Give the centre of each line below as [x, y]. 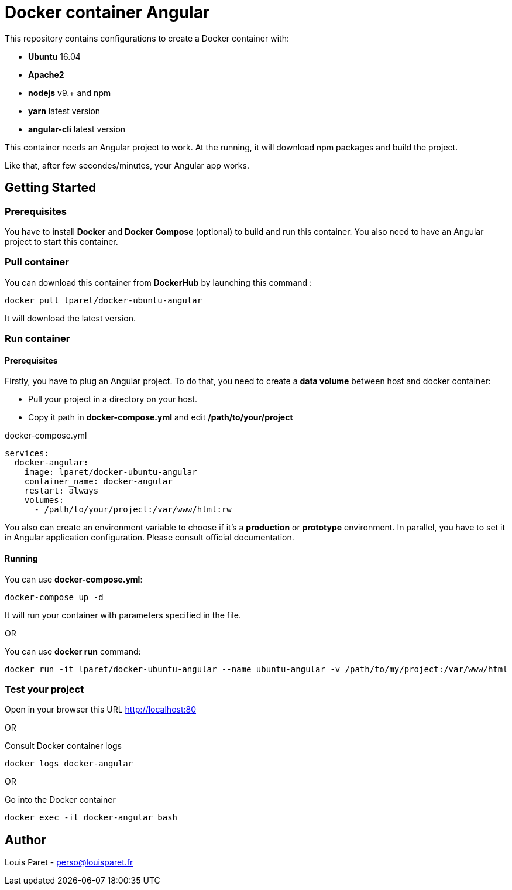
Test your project [44, 689]
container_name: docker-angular [98, 482]
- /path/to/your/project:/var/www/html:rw [133, 510]
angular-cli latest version [77, 129]
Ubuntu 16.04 [54, 56]
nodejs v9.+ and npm [70, 93]
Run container [37, 339]
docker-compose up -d [54, 597]
